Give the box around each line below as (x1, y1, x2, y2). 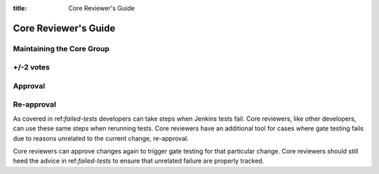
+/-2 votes (13, 62, 51, 72)
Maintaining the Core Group (13, 43, 110, 53)
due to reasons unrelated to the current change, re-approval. (13, 134, 189, 142)
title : (13, 4, 27, 12)
